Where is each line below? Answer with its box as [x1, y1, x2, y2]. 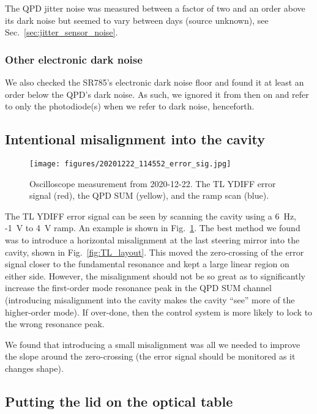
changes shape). [5, 361, 64, 374]
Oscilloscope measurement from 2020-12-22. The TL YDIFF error [29, 177, 276, 190]
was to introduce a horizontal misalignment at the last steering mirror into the [5, 234, 300, 246]
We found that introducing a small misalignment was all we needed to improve [5, 338, 300, 350]
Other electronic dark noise [5, 51, 143, 67]
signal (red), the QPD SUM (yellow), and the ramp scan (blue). [29, 189, 269, 202]
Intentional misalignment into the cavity [5, 130, 266, 149]
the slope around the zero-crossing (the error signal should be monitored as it [5, 350, 296, 363]
